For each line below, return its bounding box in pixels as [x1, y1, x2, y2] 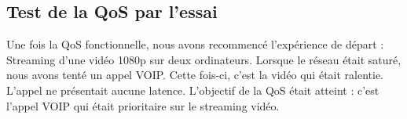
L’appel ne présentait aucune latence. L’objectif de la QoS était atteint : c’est [6, 81, 379, 98]
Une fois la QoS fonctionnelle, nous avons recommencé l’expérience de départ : [6, 36, 384, 52]
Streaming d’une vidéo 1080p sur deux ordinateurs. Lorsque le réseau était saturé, [6, 51, 401, 67]
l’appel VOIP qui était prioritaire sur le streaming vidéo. [6, 97, 280, 114]
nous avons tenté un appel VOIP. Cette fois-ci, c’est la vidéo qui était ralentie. [6, 67, 384, 83]
